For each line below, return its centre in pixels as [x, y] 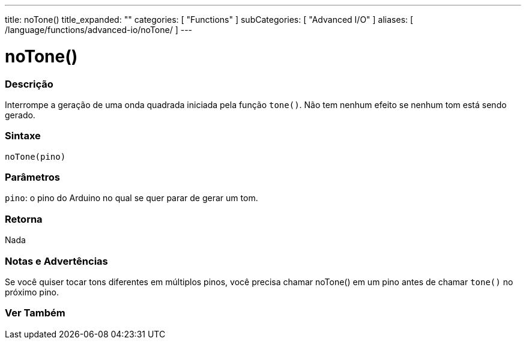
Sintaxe [23, 136]
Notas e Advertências [56, 261]
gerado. [20, 115]
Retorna [24, 219]
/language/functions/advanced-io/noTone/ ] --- [99, 30]
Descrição [29, 84]
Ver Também [35, 313]
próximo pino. [32, 292]
